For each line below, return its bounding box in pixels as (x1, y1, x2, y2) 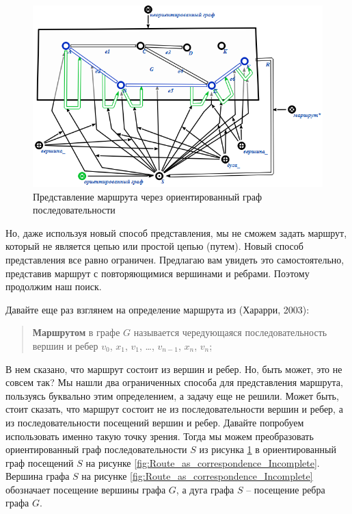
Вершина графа (5, 469, 70, 483)
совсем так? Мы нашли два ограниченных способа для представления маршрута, (5, 375, 343, 389)
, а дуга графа (176, 482, 234, 496)
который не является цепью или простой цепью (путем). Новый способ (5, 239, 303, 253)
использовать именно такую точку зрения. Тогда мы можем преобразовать (5, 428, 314, 443)
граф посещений (5, 455, 74, 470)
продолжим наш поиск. (5, 279, 102, 294)
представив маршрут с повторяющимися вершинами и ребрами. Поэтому (5, 266, 310, 280)
